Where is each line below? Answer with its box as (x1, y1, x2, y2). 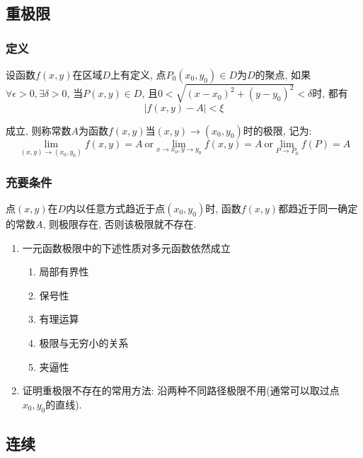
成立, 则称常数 (6, 122, 71, 137)
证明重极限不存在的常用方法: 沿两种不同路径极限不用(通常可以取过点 (22, 383, 340, 398)
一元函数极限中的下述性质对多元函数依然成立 (22, 240, 231, 255)
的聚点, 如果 (255, 67, 311, 81)
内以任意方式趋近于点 (66, 200, 166, 215)
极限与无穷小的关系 (39, 335, 129, 350)
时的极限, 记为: (243, 122, 312, 137)
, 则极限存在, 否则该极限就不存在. (42, 216, 197, 231)
